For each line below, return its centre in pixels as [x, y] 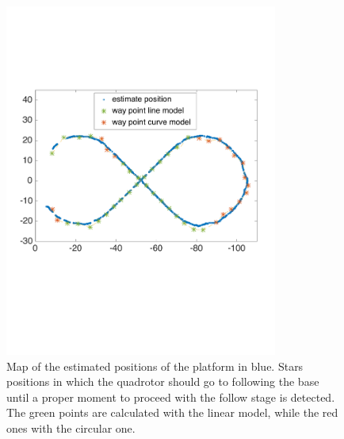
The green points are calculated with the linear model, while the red [172, 412]
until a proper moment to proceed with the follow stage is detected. [171, 397]
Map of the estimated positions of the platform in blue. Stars [155, 366]
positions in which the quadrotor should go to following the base [163, 381]
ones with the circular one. [71, 428]
